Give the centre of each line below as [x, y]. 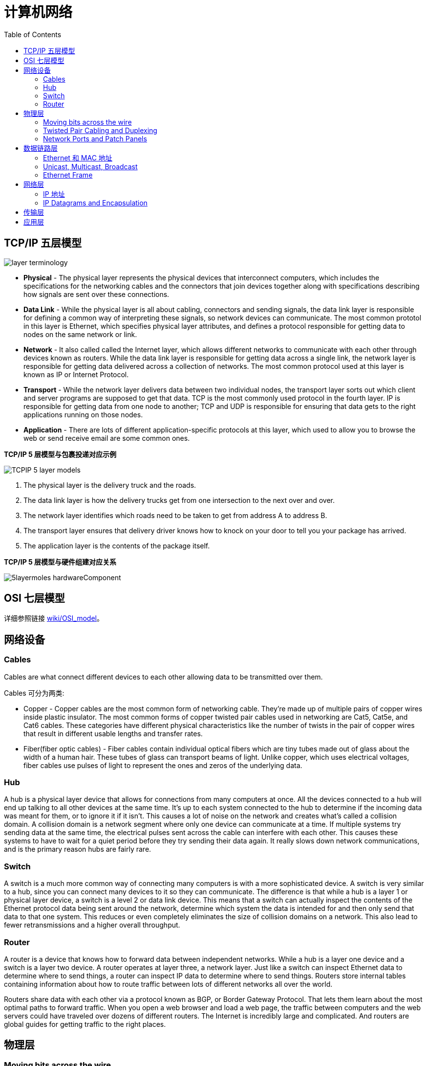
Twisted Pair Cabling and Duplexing [100, 130]
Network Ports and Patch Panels [95, 138]
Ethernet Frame [68, 175]
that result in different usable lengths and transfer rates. [113, 733]
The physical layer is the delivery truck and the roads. [110, 485]
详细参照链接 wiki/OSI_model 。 [54, 618]
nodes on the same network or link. [80, 334]
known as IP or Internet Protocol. [76, 374]
